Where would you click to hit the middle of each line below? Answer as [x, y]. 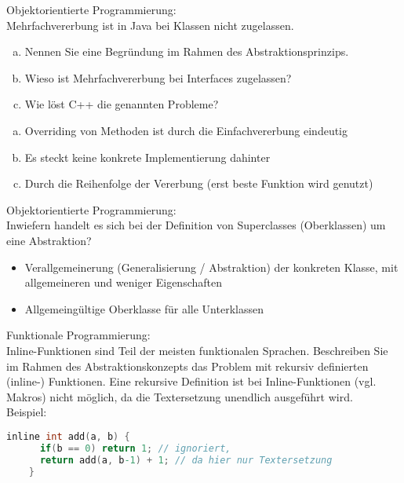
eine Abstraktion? [49, 240]
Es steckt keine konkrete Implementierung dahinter [147, 157]
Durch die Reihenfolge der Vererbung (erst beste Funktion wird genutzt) [199, 183]
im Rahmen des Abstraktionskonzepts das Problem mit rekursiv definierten [187, 366]
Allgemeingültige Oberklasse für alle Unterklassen [144, 308]
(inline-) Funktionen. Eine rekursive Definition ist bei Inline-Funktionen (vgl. [191, 381]
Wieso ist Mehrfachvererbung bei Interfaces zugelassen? [158, 77]
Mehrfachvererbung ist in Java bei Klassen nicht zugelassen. [150, 25]
